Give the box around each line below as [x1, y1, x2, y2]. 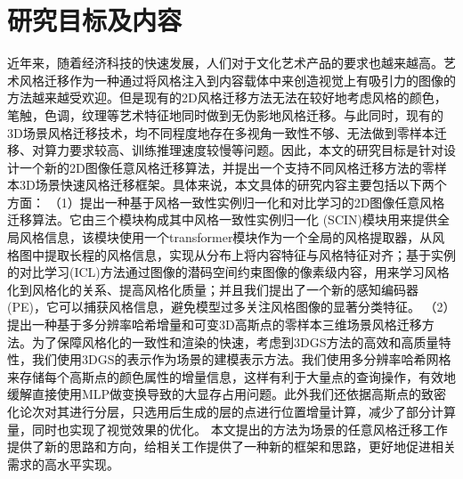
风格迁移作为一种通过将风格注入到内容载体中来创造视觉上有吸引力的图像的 [19, 70, 456, 89]
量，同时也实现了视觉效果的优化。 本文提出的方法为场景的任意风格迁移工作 [7, 419, 448, 438]
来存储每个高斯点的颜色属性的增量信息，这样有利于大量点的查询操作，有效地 [7, 367, 456, 386]
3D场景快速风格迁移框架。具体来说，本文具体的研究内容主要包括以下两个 [19, 175, 447, 194]
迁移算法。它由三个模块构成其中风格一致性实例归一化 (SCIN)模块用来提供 [7, 210, 437, 229]
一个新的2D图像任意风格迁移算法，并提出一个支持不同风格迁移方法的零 [19, 158, 435, 176]
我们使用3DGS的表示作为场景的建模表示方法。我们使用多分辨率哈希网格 [31, 350, 451, 369]
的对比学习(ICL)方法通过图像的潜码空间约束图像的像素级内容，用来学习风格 [7, 263, 450, 281]
